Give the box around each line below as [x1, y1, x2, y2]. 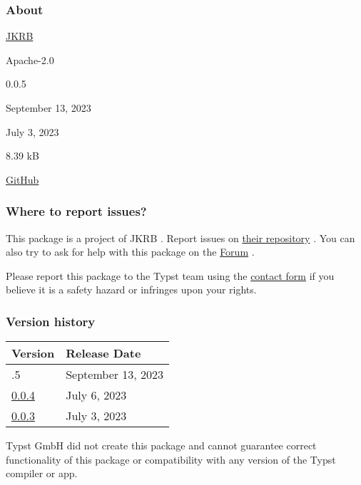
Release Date [66, 345, 141, 362]
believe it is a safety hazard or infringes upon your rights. [6, 282, 257, 297]
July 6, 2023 [66, 387, 127, 404]
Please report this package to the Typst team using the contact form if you [6, 268, 335, 283]
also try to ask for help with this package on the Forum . [6, 244, 255, 259]
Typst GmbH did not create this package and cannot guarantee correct [6, 438, 317, 453]
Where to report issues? [6, 202, 147, 220]
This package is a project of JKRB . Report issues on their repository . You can [6, 230, 355, 245]
